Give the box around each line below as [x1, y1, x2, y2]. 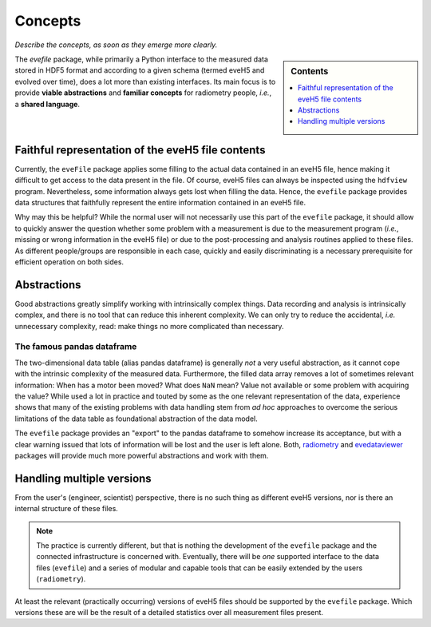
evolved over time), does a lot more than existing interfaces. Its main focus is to [14, 77, 276, 86]
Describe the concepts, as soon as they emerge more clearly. [14, 40, 218, 50]
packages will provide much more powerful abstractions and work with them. [14, 450, 269, 460]
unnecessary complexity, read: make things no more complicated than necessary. [14, 321, 284, 331]
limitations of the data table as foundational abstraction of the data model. [14, 414, 259, 423]
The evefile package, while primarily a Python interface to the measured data [14, 54, 269, 64]
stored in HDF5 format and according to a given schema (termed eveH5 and [14, 65, 265, 75]
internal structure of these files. [14, 504, 119, 514]
